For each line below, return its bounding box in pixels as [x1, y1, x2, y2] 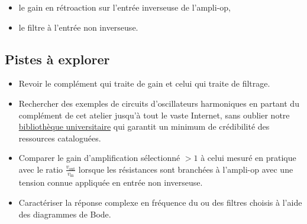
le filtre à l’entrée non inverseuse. [18, 21, 138, 33]
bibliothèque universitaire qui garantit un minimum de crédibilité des [18, 120, 270, 133]
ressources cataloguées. [18, 131, 101, 144]
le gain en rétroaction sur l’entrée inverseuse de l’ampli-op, [18, 1, 231, 13]
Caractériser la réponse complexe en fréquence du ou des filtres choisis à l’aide [18, 196, 302, 209]
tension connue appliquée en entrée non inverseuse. [18, 176, 203, 189]
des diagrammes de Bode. [18, 207, 111, 220]
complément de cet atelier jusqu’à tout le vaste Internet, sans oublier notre [18, 108, 290, 121]
